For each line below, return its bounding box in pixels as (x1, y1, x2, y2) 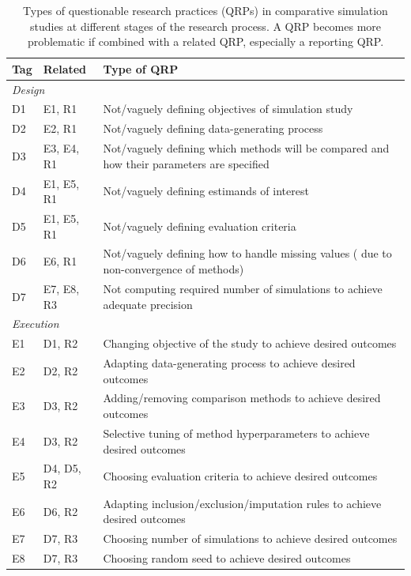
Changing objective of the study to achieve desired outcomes (103, 335, 397, 352)
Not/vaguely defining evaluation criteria (103, 217, 296, 234)
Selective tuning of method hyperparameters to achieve (103, 424, 370, 441)
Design (12, 81, 45, 97)
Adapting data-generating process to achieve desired (103, 355, 356, 371)
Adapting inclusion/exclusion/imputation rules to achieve (103, 495, 382, 511)
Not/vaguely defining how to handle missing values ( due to (103, 245, 392, 262)
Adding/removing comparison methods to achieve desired (103, 390, 381, 406)
